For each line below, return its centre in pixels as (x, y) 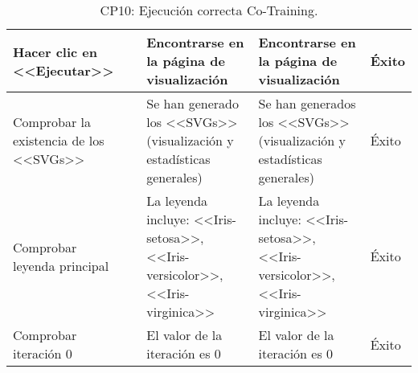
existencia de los (59, 140)
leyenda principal (61, 265)
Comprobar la (52, 122)
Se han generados (307, 103)
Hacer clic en (55, 51)
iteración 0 (43, 353)
